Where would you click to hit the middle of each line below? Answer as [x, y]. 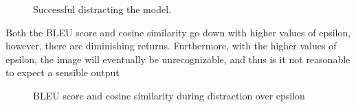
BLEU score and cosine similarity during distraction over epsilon [169, 95]
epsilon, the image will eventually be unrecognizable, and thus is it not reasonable [178, 59]
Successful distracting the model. [102, 9]
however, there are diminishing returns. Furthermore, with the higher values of [171, 46]
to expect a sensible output [63, 72]
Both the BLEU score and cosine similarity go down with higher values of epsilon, [178, 32]
